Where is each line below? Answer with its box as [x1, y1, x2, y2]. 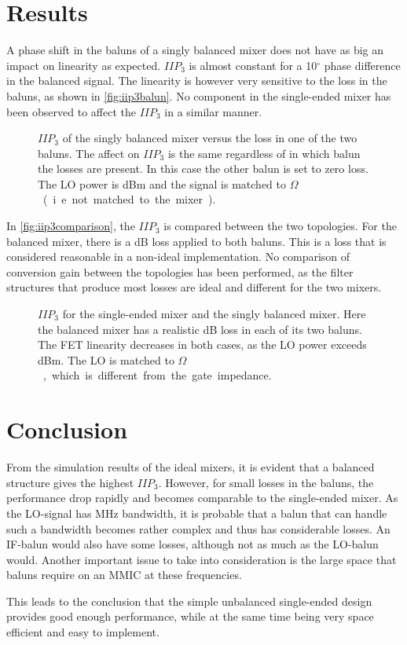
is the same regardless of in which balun [167, 145, 361, 161]
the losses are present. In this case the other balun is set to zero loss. [38, 160, 368, 177]
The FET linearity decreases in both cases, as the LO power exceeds [38, 336, 367, 353]
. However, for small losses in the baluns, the [158, 474, 374, 490]
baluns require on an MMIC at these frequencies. [6, 566, 242, 583]
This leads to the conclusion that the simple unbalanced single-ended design [6, 592, 372, 609]
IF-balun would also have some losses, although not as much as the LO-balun [6, 536, 379, 552]
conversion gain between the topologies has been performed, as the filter [6, 263, 354, 280]
